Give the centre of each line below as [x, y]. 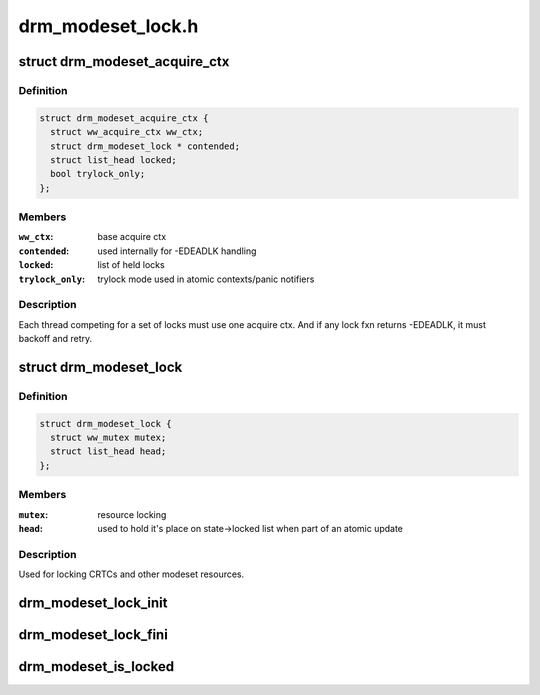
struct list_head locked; [113, 159]
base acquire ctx [132, 237]
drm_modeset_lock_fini [93, 634]
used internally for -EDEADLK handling [177, 251]
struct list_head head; [108, 451]
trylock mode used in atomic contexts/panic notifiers [206, 279]
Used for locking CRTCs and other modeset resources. [131, 574]
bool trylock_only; [98, 174]
